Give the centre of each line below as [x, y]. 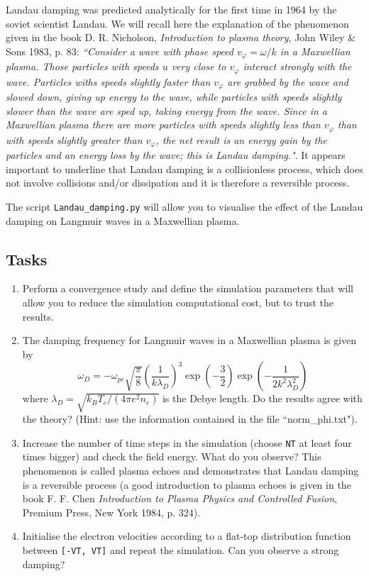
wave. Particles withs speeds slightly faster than [108, 81]
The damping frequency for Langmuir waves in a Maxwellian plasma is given [189, 340]
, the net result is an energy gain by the [241, 139]
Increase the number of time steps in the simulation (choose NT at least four [187, 442]
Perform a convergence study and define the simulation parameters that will [188, 288]
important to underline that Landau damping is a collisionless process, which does [184, 168]
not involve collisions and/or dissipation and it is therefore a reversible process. [178, 183]
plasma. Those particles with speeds [82, 66]
